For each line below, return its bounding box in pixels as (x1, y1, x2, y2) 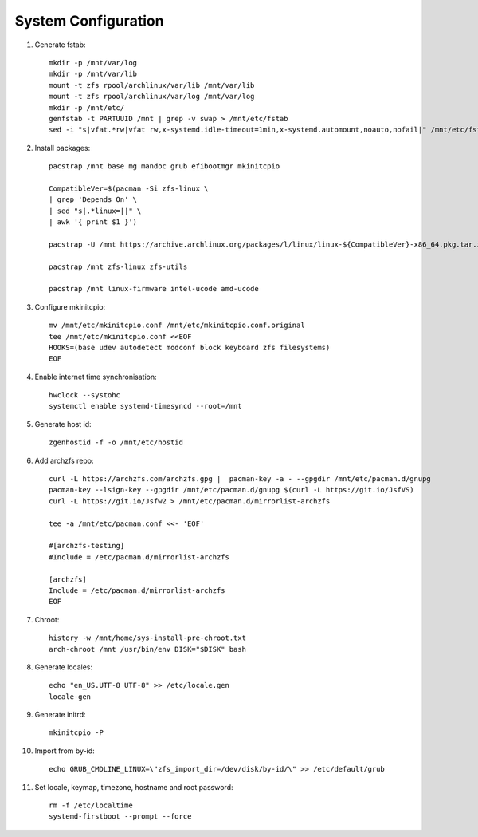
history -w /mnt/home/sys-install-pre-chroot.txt (49, 634, 247, 642)
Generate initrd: (34, 710, 86, 720)
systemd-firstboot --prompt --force (49, 812, 192, 821)
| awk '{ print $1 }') (49, 218, 138, 227)
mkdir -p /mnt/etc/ (49, 103, 125, 112)
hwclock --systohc (49, 391, 121, 400)
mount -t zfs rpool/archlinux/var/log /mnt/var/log (49, 92, 255, 101)
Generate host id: (34, 419, 92, 428)
